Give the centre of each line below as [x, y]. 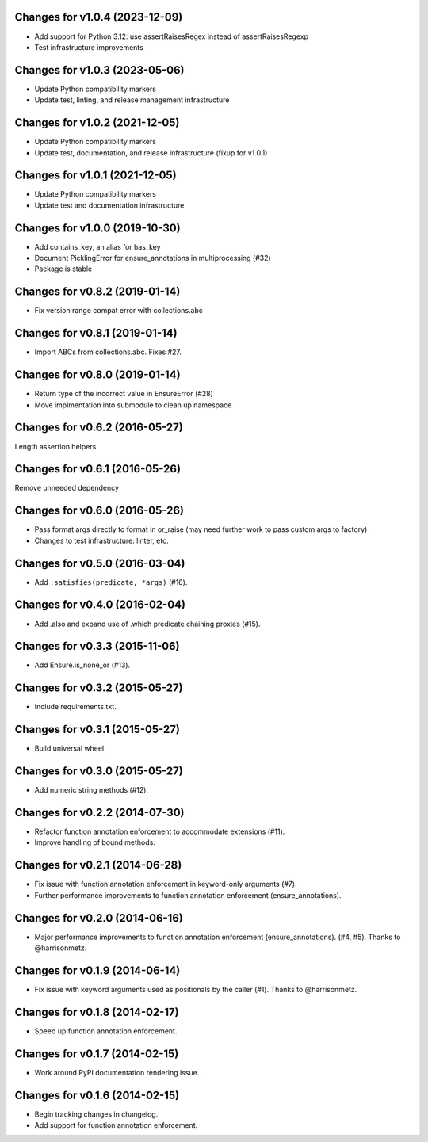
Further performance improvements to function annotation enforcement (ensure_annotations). [188, 895]
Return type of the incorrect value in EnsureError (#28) [124, 394]
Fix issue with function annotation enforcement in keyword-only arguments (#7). [166, 884]
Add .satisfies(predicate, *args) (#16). [111, 582]
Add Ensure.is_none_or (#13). [82, 665]
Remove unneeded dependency [67, 488]
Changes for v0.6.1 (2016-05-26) [98, 469]
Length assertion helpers [55, 446]
